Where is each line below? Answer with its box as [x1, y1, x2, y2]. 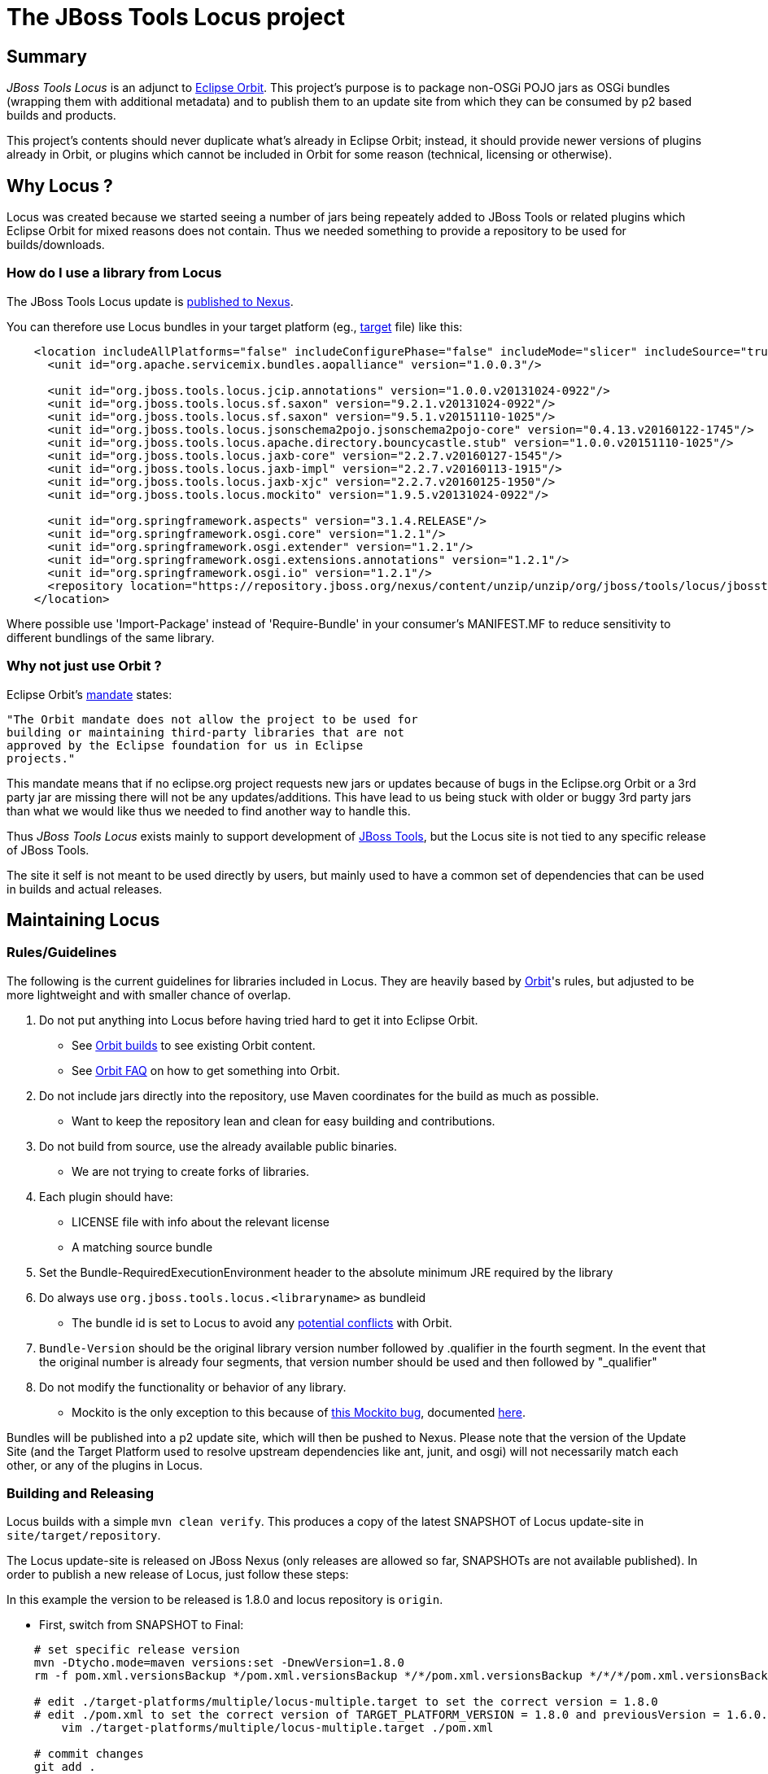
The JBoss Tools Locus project [7, 3, 345, 31]
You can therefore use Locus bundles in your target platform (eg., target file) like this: [7, 319, 463, 334]
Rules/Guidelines [7, 944, 117, 961]
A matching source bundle [72, 1239, 213, 1254]
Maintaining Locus [7, 909, 160, 930]
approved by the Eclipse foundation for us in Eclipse [7, 738, 364, 752]
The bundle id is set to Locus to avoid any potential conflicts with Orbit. [72, 1315, 452, 1330]
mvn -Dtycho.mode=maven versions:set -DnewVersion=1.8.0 [33, 1656, 404, 1670]
